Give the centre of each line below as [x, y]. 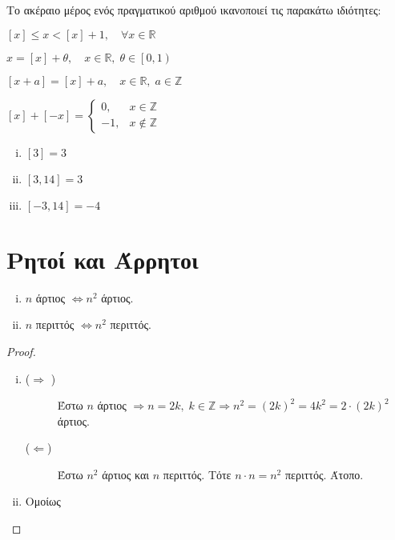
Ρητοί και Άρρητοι [103, 259]
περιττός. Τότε [197, 474]
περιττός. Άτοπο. [324, 474]
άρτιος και [126, 474]
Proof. [21, 351]
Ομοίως [43, 501]
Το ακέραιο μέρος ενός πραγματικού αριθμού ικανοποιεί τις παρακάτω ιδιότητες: [194, 10]
